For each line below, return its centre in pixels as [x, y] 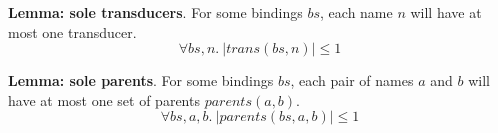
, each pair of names [352, 80]
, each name [356, 12]
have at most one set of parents [104, 99]
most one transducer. [72, 31]
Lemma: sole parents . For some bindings [141, 80]
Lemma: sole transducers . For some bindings [155, 12]
